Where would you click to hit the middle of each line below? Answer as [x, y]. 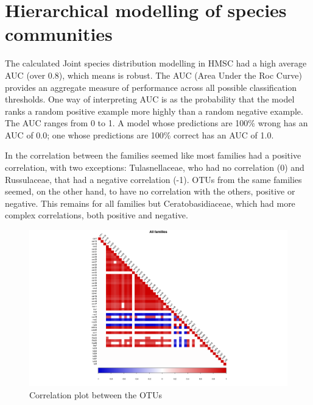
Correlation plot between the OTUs [96, 394]
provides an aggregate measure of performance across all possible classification [151, 87]
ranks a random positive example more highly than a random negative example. [154, 111]
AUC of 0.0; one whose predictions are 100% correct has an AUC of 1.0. [139, 134]
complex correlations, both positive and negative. [97, 215]
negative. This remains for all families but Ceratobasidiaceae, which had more [150, 203]
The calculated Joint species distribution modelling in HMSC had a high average [156, 63]
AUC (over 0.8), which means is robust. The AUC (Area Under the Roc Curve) [153, 75]
